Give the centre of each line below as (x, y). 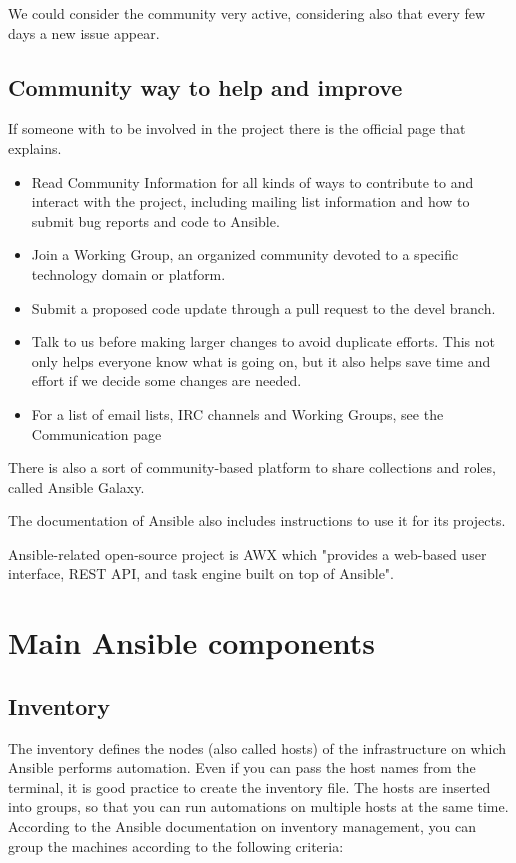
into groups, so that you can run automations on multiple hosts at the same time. (258, 806)
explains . (35, 147)
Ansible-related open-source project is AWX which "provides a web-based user (247, 553)
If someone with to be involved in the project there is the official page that (237, 128)
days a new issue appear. (84, 32)
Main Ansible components (191, 642)
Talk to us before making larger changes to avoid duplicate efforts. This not (263, 341)
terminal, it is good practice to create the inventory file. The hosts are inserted (249, 786)
